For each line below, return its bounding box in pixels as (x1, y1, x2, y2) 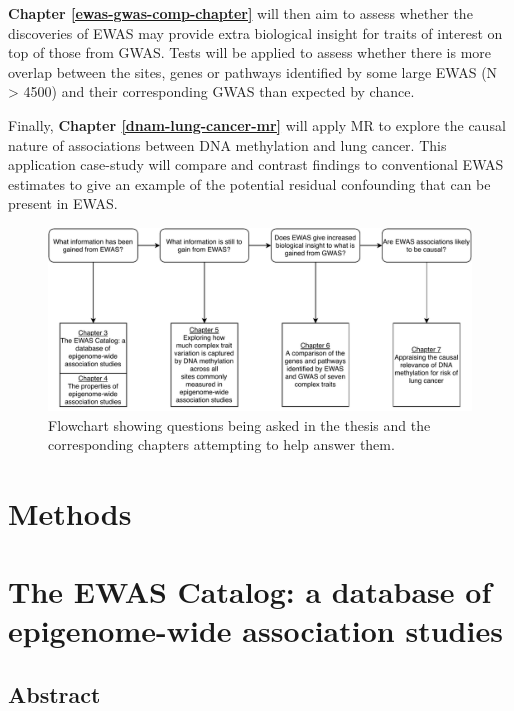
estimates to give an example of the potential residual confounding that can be (8, 173, 491, 194)
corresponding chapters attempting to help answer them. (48, 434, 395, 455)
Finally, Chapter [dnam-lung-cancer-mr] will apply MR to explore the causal (8, 114, 506, 135)
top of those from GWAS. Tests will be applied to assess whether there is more (8, 42, 492, 63)
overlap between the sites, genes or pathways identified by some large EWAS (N (8, 61, 498, 82)
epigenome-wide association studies (8, 610, 503, 651)
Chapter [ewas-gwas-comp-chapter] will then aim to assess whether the (8, 3, 473, 23)
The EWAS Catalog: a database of (8, 571, 492, 612)
